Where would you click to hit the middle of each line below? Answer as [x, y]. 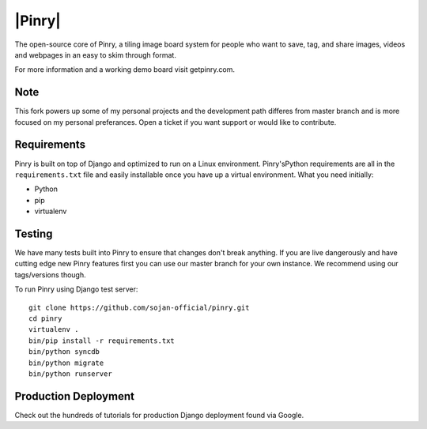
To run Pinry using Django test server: [76, 289]
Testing [34, 233]
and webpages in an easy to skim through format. [96, 55]
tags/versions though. [50, 275]
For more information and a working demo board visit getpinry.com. [125, 70]
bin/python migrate [66, 363]
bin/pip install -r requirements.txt [102, 341]
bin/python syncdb [64, 352]
